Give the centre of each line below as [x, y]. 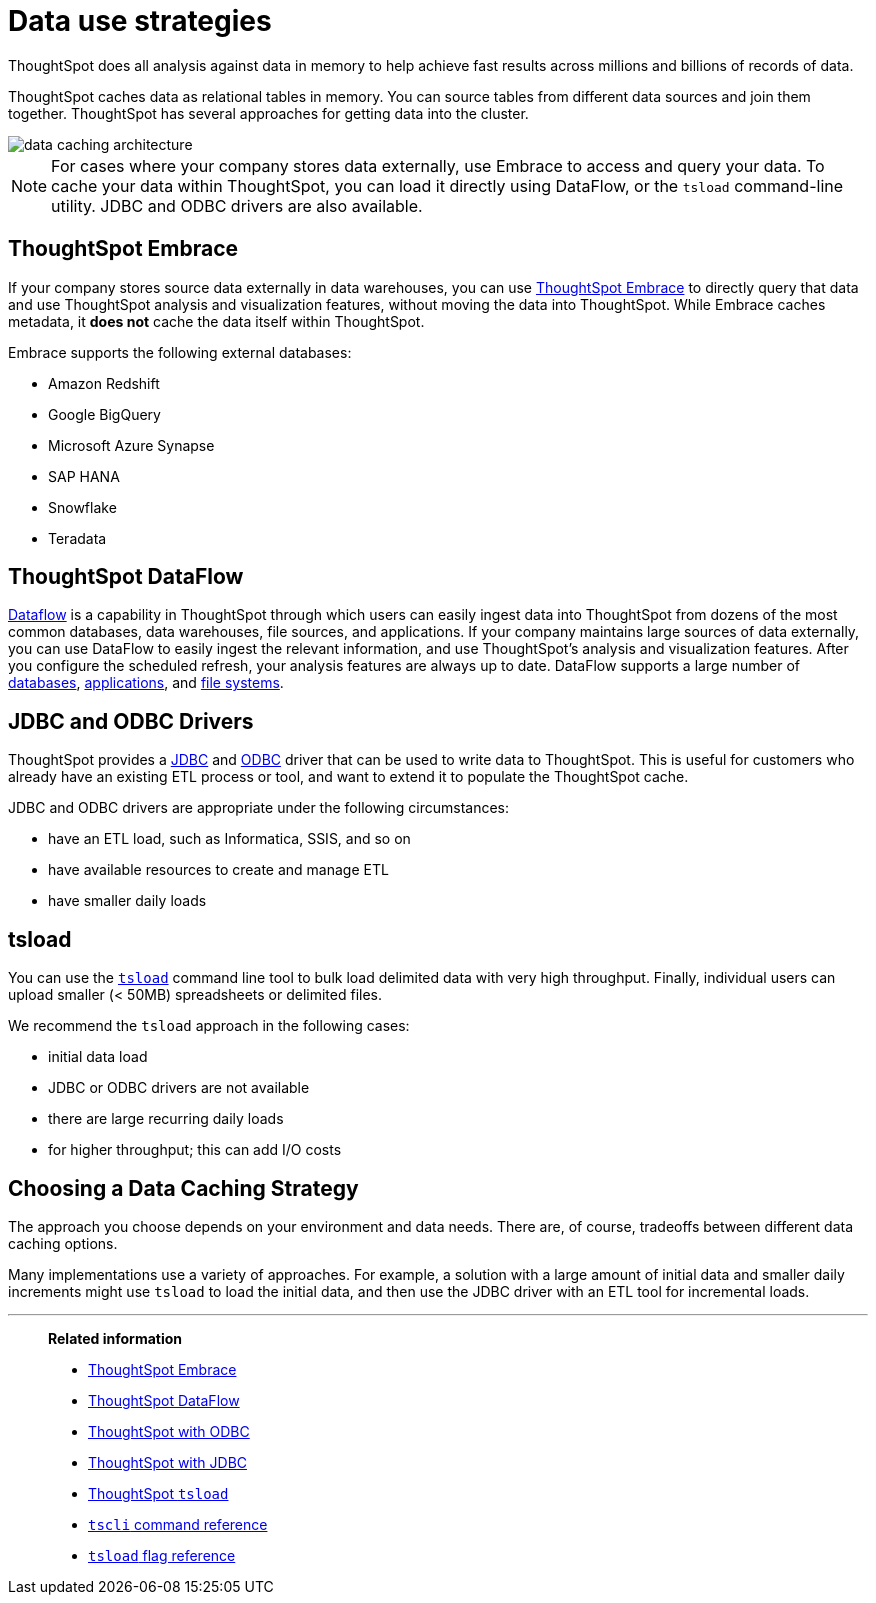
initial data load [98, 1057]
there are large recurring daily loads [166, 1119]
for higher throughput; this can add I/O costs [195, 1150]
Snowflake [82, 507]
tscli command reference [178, 1524]
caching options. [63, 1243]
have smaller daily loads [127, 901]
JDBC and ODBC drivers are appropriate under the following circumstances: [259, 808]
